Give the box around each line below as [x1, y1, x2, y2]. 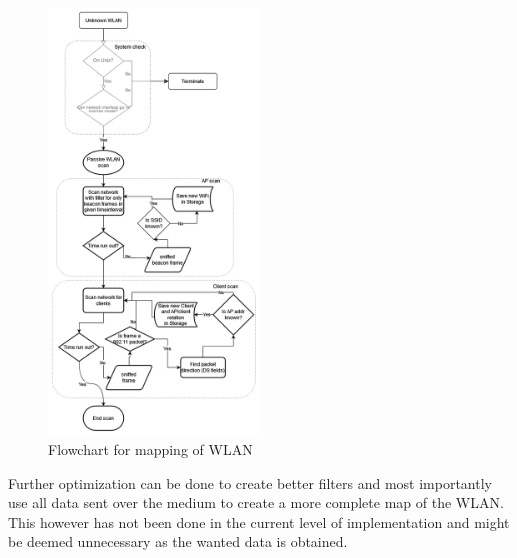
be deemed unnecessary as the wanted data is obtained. [8, 531, 348, 552]
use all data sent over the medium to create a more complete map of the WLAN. [8, 492, 504, 513]
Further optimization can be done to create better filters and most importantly [8, 472, 492, 493]
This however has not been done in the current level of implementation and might [8, 511, 510, 532]
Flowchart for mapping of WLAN [48, 438, 253, 459]
